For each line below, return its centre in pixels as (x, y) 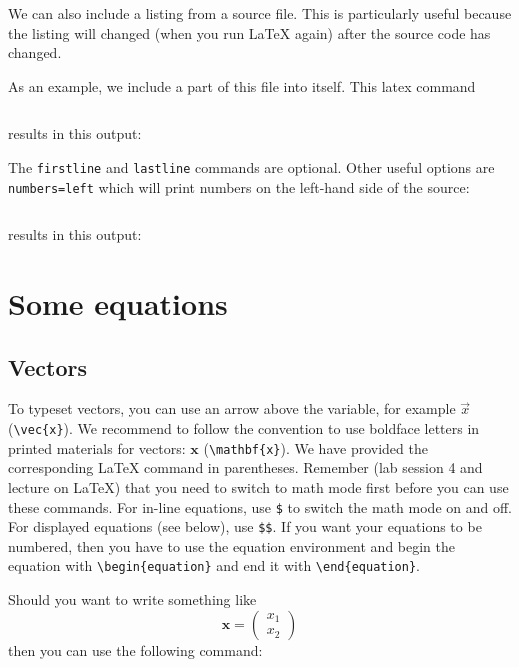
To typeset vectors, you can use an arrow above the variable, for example (232, 408)
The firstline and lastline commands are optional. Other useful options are (251, 166)
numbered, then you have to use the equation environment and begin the (232, 545)
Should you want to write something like (132, 599)
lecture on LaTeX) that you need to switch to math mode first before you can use (258, 486)
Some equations (118, 303)
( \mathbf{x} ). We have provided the (315, 447)
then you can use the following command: (135, 649)
